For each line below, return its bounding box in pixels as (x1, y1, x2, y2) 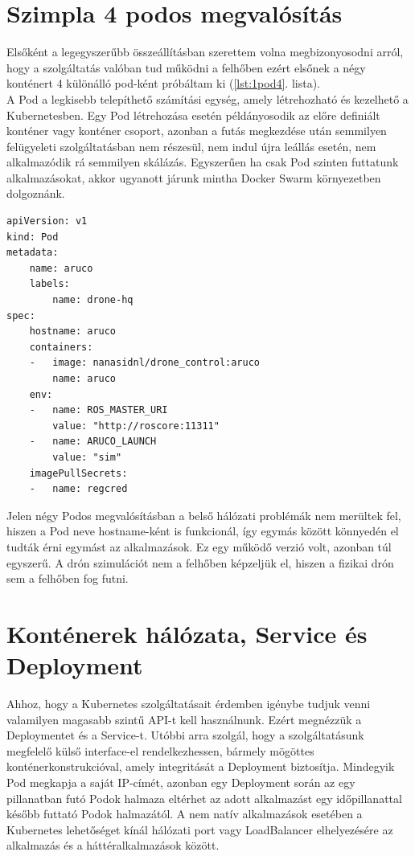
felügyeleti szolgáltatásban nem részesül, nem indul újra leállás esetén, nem (6, 137, 376, 154)
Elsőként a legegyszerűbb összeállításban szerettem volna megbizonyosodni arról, (6, 43, 404, 60)
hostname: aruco (29, 326, 117, 338)
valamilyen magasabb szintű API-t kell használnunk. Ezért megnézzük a (6, 711, 362, 727)
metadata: (6, 247, 59, 259)
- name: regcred (29, 483, 128, 495)
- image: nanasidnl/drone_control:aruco (29, 357, 260, 369)
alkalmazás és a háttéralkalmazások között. (6, 837, 220, 854)
